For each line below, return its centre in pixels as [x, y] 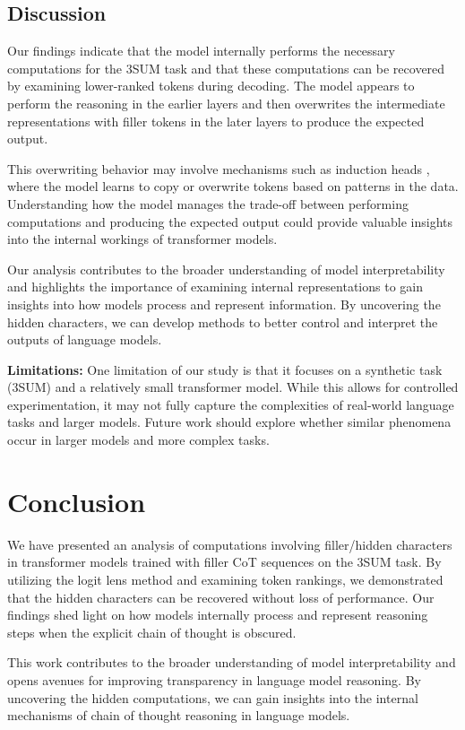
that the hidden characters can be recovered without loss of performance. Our [221, 597]
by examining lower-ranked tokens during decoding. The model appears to [211, 86]
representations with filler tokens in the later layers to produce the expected [216, 121]
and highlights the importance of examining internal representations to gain [215, 287]
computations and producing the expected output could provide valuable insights [230, 221]
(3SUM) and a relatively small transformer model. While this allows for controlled [233, 387]
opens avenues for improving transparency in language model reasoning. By [214, 679]
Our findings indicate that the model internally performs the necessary [201, 51]
